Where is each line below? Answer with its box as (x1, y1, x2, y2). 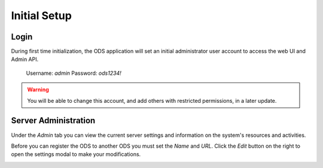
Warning (27, 86, 49, 93)
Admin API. (11, 56, 39, 63)
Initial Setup (11, 9, 72, 22)
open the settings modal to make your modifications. (11, 151, 141, 158)
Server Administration (11, 115, 96, 126)
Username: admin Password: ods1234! (26, 69, 122, 77)
